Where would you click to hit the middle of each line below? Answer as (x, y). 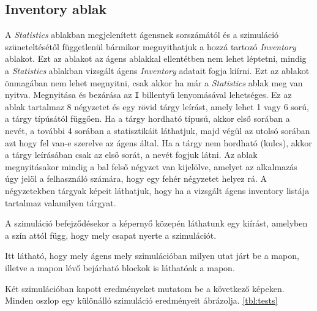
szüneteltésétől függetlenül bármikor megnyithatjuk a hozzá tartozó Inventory (151, 46)
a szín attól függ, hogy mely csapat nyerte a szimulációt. (111, 235)
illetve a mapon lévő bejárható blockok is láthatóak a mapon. (120, 267)
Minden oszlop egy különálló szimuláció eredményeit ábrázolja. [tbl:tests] (141, 300)
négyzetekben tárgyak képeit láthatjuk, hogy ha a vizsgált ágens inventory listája (157, 190)
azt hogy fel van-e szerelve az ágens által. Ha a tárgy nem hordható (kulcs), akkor (158, 142)
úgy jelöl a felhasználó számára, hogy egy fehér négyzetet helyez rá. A (136, 178)
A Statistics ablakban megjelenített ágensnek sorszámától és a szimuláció (142, 35)
